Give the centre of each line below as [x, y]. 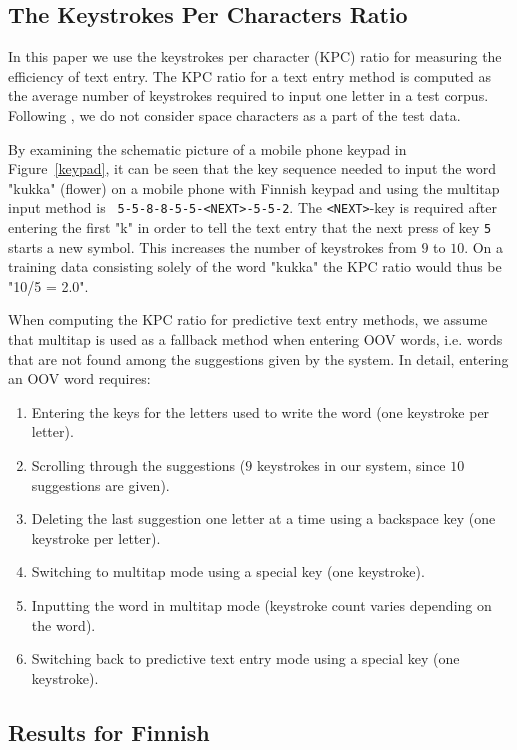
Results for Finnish [109, 731]
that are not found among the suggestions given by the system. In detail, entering [258, 358]
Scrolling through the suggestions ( [138, 465]
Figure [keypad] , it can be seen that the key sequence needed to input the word [252, 168]
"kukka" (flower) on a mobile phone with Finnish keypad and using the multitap [254, 187]
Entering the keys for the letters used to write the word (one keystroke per [260, 411]
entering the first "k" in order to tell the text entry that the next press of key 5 [250, 227]
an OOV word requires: [79, 378]
